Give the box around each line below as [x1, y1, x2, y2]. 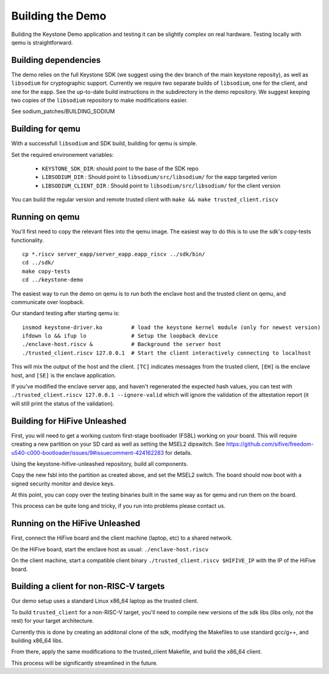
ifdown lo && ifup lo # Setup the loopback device [22, 333, 219, 339]
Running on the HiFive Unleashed [11, 518, 140, 529]
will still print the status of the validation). [11, 400, 115, 407]
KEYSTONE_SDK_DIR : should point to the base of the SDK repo [41, 165, 199, 172]
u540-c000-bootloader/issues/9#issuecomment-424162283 [11, 449, 164, 456]
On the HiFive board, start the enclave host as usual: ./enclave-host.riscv [11, 545, 209, 553]
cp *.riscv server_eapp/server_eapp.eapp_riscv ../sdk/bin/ [22, 250, 205, 258]
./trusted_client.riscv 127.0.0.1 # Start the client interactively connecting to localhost [22, 349, 311, 357]
